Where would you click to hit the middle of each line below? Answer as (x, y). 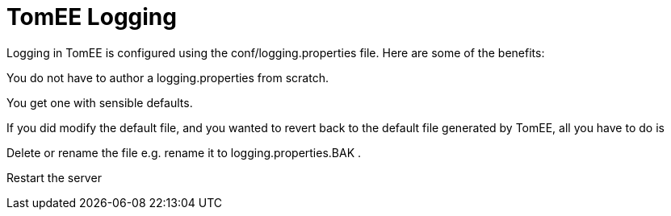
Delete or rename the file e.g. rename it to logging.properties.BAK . (184, 152)
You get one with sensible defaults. (100, 102)
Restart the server (54, 177)
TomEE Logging (92, 17)
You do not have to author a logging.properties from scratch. (168, 77)
